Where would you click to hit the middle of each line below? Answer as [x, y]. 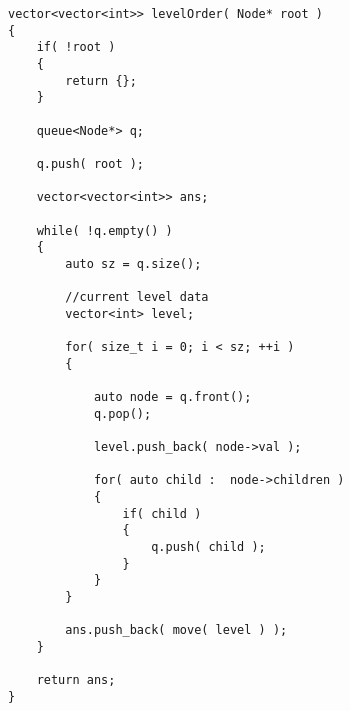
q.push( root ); [90, 163]
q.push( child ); [208, 547]
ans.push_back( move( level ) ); [176, 630]
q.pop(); [122, 413]
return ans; [76, 680]
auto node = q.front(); [172, 397]
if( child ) [162, 513]
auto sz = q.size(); [133, 263]
